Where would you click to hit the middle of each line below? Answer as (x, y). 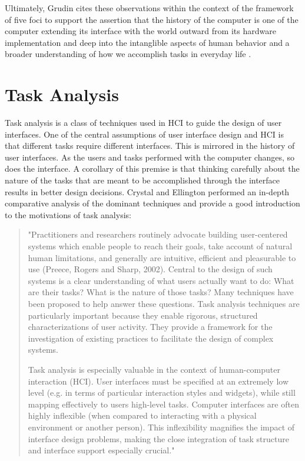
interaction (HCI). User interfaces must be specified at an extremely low (158, 381)
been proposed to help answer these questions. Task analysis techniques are (164, 303)
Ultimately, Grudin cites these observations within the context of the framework (149, 8)
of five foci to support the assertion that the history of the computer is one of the (152, 19)
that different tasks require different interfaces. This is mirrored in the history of (150, 146)
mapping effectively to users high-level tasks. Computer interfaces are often (163, 404)
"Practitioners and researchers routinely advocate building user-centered (158, 234)
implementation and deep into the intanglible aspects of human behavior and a (147, 42)
